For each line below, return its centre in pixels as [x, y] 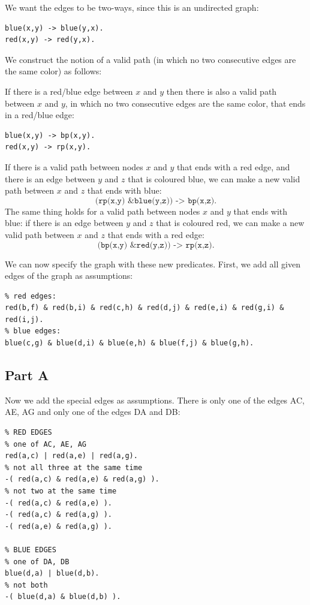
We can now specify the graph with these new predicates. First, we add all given [153, 264]
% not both [26, 585]
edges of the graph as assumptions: [69, 276]
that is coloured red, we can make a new [230, 223]
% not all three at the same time [74, 467]
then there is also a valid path [222, 91]
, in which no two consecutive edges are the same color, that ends [185, 103]
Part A [27, 375]
